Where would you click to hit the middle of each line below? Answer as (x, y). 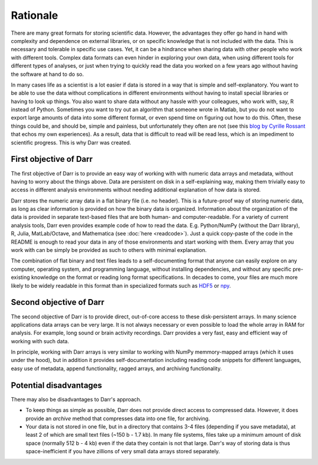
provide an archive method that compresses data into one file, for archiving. (118, 418)
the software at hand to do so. (47, 74)
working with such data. (40, 341)
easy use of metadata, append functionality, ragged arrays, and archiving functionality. (116, 368)
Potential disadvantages (57, 385)
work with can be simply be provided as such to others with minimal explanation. (109, 250)
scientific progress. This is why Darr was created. (71, 142)
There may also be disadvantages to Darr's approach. (76, 399)
